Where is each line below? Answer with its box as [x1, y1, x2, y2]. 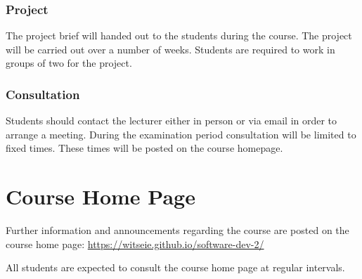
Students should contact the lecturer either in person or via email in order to [6, 113, 337, 128]
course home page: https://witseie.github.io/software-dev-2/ [6, 236, 264, 251]
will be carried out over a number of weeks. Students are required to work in [6, 41, 335, 56]
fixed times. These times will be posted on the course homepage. [6, 141, 283, 155]
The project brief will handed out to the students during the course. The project [6, 28, 352, 43]
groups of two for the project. [6, 56, 132, 70]
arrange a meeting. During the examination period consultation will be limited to [6, 126, 356, 141]
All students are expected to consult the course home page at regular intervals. [6, 260, 345, 275]
